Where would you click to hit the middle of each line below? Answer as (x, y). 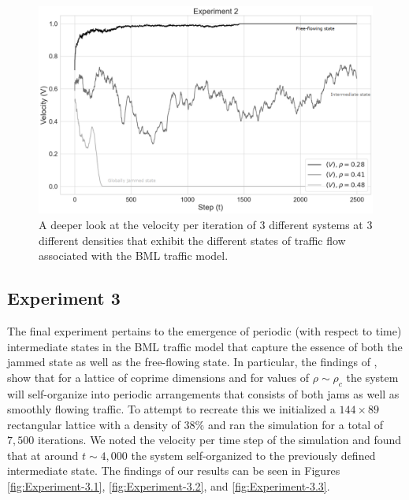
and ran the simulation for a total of (296, 424)
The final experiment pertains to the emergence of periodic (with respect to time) (204, 330)
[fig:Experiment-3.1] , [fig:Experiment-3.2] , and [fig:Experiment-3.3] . (169, 486)
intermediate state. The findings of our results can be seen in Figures (174, 470)
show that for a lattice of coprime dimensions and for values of (158, 377)
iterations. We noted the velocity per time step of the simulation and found (219, 440)
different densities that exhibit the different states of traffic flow (192, 240)
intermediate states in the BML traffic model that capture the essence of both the (205, 346)
